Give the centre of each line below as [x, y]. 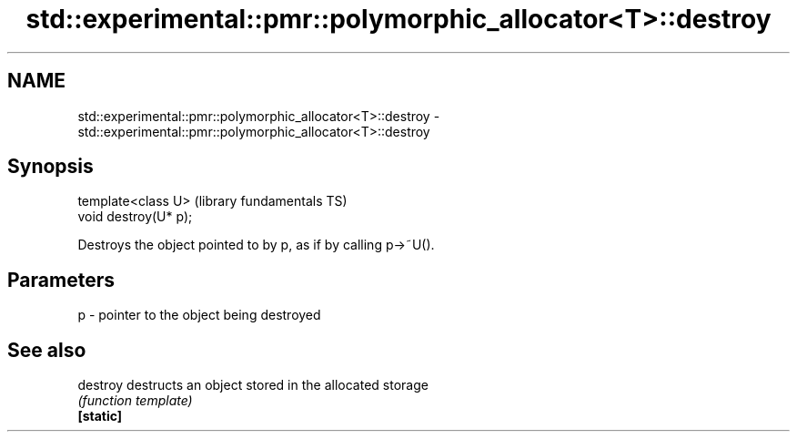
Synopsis [50, 167]
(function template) [135, 401]
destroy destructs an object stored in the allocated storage [253, 385]
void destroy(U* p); [135, 217]
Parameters [61, 280]
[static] [100, 416]
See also [47, 350]
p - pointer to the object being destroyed [199, 315]
